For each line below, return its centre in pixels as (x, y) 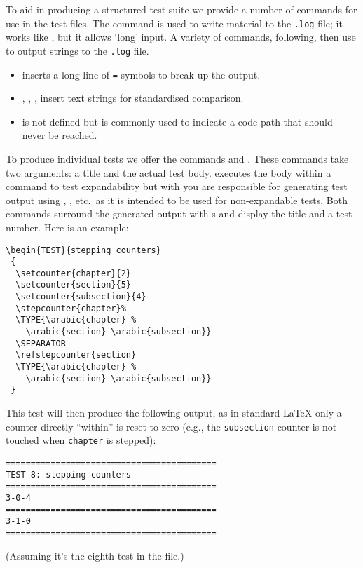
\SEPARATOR (41, 343)
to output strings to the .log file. (77, 50)
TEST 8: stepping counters (68, 474)
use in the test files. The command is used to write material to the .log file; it (174, 23)
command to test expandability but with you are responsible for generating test (177, 186)
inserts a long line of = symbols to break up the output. (141, 74)
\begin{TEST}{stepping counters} (83, 250)
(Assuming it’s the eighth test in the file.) (95, 555)
